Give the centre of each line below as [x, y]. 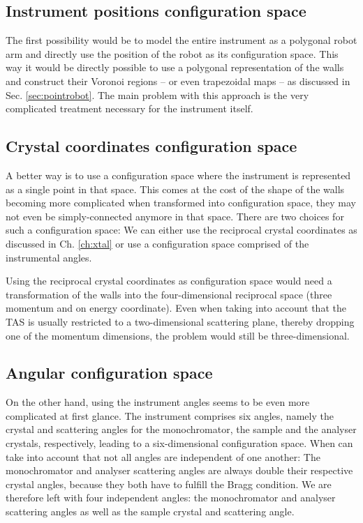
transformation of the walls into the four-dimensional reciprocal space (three [169, 294]
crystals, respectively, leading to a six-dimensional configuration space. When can [179, 443]
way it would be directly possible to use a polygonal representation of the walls [175, 67]
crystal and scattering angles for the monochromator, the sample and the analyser [181, 429]
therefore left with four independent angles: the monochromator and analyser [171, 498]
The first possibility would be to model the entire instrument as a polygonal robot [181, 40]
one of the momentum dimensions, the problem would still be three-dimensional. [178, 335]
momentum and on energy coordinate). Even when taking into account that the [176, 308]
